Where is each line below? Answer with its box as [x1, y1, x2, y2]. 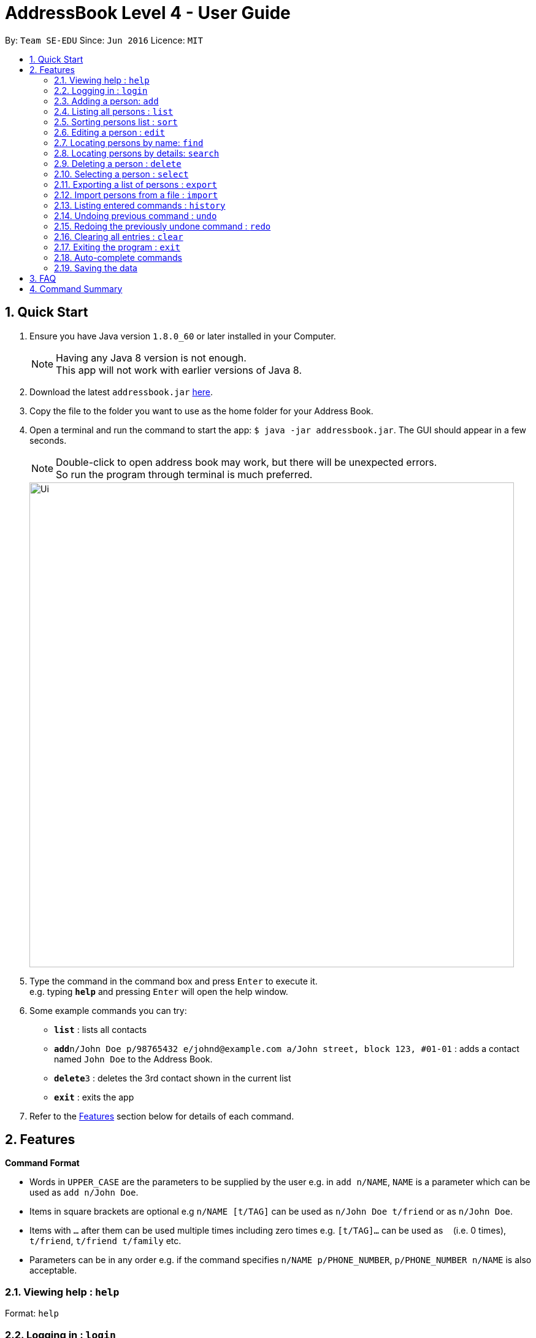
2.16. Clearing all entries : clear [54, 231, 183, 242]
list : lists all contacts [54, 1024, 147, 1035]
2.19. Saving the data [54, 262, 137, 273]
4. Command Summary [29, 283, 123, 294]
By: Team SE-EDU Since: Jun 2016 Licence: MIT [5, 34, 203, 45]
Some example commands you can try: [29, 1005, 187, 1016]
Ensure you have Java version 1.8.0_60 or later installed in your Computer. [29, 330, 336, 341]
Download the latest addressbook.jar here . [29, 386, 213, 397]
